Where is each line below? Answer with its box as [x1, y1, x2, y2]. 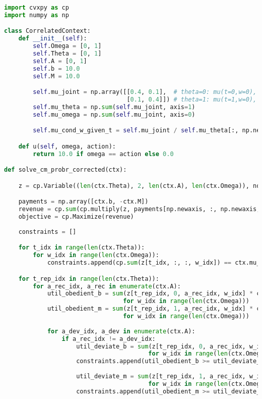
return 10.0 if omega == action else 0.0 [33, 150, 174, 158]
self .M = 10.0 [33, 72, 80, 80]
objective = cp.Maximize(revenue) [18, 213, 134, 221]
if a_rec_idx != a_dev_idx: [61, 335, 156, 342]
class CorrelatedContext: [4, 27, 91, 35]
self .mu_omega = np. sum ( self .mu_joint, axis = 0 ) [33, 111, 195, 118]
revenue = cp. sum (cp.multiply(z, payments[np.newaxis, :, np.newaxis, [18, 206, 260, 213]
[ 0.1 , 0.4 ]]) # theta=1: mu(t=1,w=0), [126, 96, 257, 104]
